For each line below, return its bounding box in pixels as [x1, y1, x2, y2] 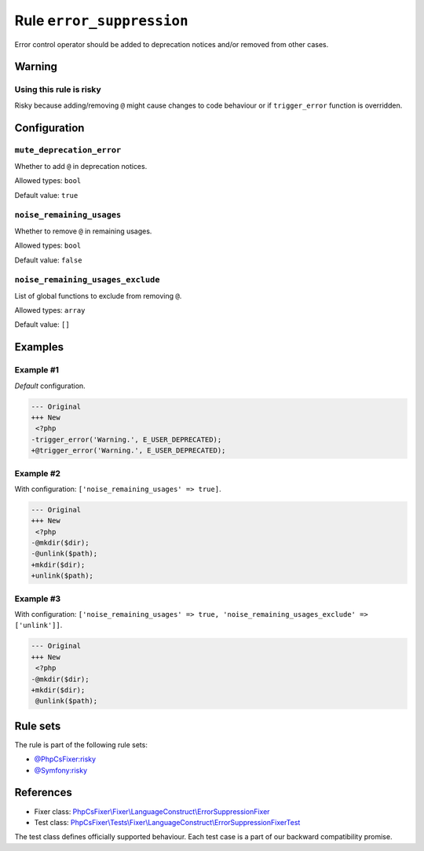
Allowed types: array [14, 306, 86, 315]
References [14, 786, 72, 799]
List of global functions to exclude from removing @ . [14, 291, 182, 300]
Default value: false [14, 255, 82, 265]
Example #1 [14, 365, 59, 376]
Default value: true [14, 190, 79, 200]
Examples [14, 340, 64, 354]
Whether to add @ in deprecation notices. [14, 161, 148, 171]
